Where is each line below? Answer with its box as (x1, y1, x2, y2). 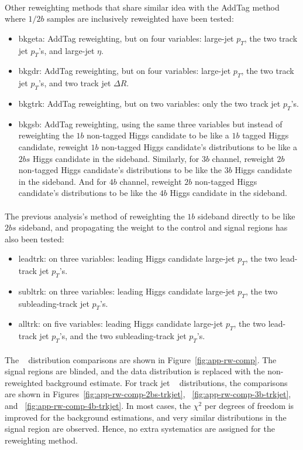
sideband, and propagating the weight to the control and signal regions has (19, 221, 288, 234)
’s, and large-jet (38, 44, 95, 56)
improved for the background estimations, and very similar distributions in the (5, 411, 287, 423)
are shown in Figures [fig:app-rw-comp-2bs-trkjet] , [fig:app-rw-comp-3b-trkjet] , (5, 388, 291, 400)
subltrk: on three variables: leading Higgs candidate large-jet (18, 285, 235, 297)
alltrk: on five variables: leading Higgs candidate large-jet (18, 317, 223, 330)
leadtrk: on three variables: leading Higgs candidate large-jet (18, 252, 235, 265)
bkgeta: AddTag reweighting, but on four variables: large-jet (18, 32, 234, 44)
